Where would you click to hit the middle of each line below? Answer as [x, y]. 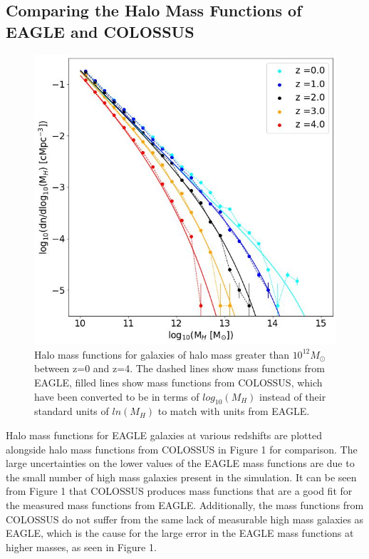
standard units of [72, 411]
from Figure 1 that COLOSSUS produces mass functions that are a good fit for [179, 491]
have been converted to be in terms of [117, 396]
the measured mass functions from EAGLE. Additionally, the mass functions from [185, 505]
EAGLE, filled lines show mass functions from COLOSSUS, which [178, 383]
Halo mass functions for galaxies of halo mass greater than [162, 354]
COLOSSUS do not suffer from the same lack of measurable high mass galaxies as [185, 519]
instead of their [293, 396]
